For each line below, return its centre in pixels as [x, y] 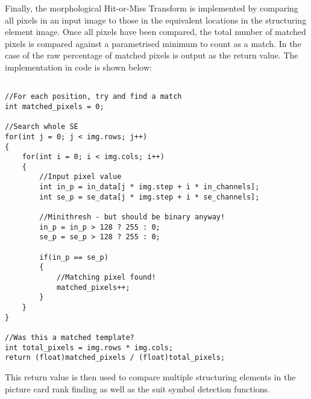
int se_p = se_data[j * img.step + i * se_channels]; [149, 197]
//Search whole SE [42, 127]
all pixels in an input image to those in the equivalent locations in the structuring [156, 20]
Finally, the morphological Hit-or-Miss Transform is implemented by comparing [152, 8]
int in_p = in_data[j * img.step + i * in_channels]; [149, 187]
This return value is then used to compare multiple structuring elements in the [150, 376]
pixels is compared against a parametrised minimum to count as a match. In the [153, 43]
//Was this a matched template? [70, 337]
